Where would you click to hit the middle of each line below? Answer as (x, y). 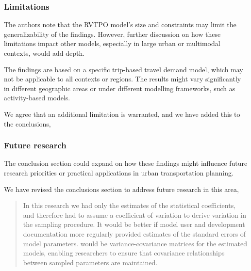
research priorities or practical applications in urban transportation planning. (119, 172)
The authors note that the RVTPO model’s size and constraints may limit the (120, 24)
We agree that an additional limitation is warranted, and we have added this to (122, 114)
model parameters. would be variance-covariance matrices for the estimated (135, 243)
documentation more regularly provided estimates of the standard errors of (134, 233)
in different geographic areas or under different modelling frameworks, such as (120, 88)
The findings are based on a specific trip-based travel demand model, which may (124, 69)
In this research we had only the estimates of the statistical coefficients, (129, 205)
